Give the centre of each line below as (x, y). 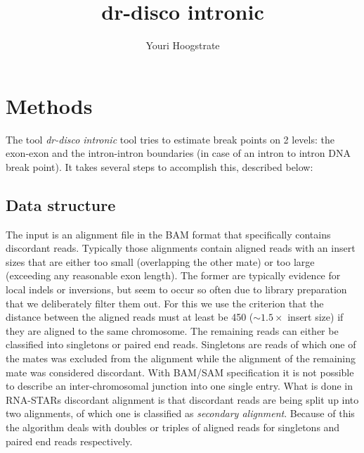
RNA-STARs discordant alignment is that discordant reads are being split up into (182, 399)
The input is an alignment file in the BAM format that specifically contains (168, 234)
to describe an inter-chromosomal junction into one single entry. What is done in (179, 386)
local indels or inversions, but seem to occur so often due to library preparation (176, 289)
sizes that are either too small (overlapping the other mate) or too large (160, 261)
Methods (49, 105)
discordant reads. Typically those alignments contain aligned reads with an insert (181, 248)
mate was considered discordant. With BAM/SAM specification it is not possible (180, 372)
